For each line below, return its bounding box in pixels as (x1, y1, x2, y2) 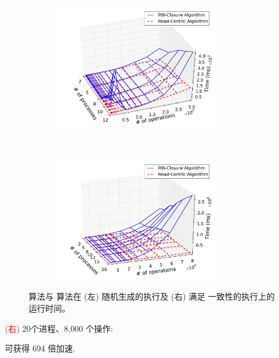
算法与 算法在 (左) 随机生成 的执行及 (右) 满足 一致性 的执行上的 (29, 290, 275, 303)
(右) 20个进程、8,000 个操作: (5, 322, 114, 334)
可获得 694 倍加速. (5, 342, 76, 354)
